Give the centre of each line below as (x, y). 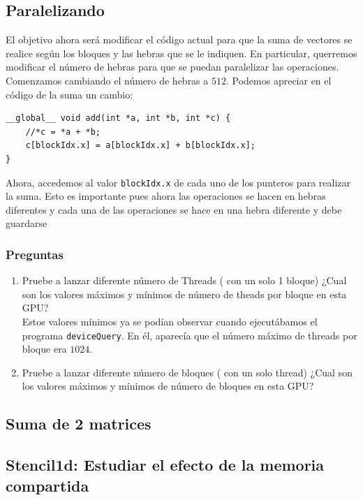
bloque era (44, 349)
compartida (47, 485)
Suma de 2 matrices (79, 424)
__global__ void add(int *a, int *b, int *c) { (118, 118)
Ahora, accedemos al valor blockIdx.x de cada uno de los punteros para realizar (178, 182)
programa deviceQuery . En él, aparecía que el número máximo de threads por (190, 335)
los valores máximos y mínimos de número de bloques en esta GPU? (168, 386)
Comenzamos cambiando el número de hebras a (107, 80)
